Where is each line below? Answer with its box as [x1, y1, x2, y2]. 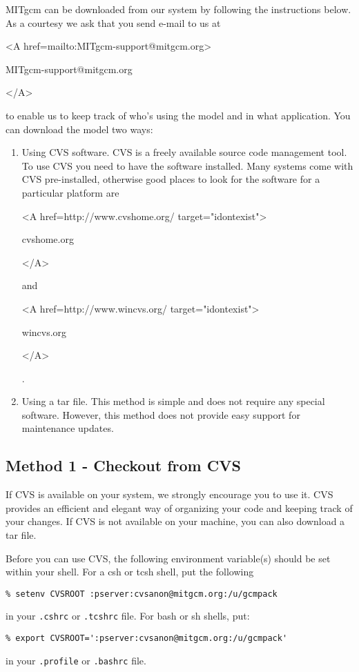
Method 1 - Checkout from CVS [6, 455, 241, 476]
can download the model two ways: [6, 121, 153, 136]
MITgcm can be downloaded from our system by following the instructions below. [6, 2, 351, 16]
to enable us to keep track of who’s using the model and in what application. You [6, 108, 351, 122]
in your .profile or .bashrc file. [6, 653, 146, 667]
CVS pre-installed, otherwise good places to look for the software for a [21, 172, 320, 186]
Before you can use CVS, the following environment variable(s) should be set [6, 551, 331, 565]
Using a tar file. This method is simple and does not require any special [21, 394, 325, 408]
